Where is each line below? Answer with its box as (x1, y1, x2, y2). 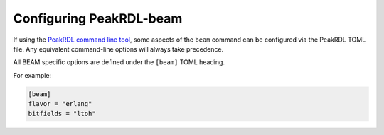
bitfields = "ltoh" (28, 110, 96, 118)
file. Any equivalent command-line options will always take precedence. (13, 45, 224, 53)
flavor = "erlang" (28, 100, 92, 108)
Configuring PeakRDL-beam (13, 11, 183, 26)
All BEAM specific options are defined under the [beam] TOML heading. (13, 58, 225, 66)
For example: (13, 71, 52, 79)
